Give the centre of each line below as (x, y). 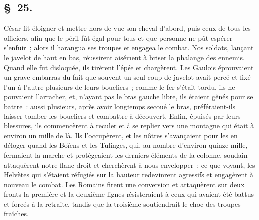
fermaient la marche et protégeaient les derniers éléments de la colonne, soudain (126, 155)
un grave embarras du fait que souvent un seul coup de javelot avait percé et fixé (127, 77)
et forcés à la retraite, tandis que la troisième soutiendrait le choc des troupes (122, 203)
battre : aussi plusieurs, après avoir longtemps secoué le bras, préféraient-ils (120, 106)
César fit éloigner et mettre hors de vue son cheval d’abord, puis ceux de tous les (127, 28)
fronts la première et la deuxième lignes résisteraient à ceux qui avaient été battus (129, 194)
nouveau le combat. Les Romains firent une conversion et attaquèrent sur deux (124, 184)
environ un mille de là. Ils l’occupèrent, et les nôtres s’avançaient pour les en (121, 135)
